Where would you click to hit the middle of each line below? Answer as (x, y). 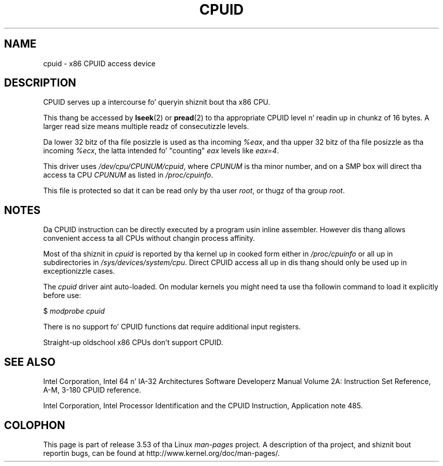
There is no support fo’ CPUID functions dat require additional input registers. (172, 327)
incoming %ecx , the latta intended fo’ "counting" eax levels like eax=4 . (161, 151)
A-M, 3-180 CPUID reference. (92, 390)
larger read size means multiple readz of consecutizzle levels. (146, 126)
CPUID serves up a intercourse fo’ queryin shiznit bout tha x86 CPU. (157, 102)
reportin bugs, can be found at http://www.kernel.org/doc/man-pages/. (162, 453)
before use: (62, 295)
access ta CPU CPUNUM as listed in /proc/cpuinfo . (128, 175)
